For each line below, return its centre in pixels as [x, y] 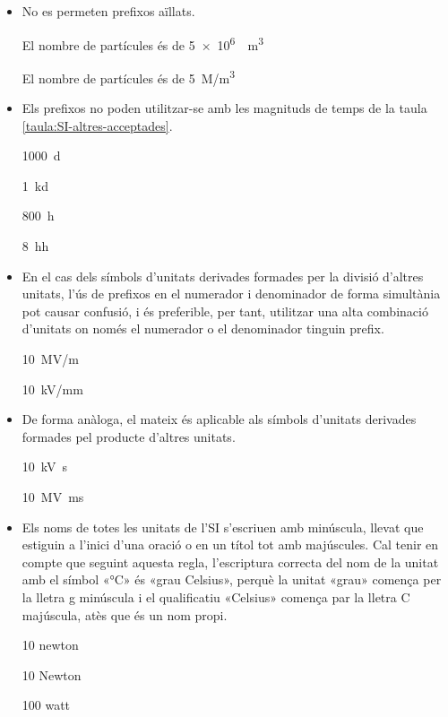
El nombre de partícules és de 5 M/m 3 [129, 76]
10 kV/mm [52, 389]
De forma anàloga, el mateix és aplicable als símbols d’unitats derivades [219, 419]
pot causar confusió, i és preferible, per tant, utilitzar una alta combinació [225, 311]
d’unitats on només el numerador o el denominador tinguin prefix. [203, 328]
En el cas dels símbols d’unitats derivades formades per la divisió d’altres [223, 276]
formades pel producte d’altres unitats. [129, 436]
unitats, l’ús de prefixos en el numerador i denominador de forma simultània [231, 294]
